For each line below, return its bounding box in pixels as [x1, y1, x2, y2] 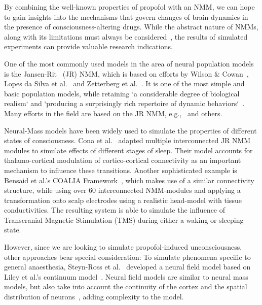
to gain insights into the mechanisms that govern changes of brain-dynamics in [4, 11, 248, 22]
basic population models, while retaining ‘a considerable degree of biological [4, 88, 240, 98]
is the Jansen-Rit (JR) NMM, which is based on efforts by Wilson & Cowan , [4, 68, 249, 79]
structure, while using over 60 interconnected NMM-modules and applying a [4, 185, 241, 195]
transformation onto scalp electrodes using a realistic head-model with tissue [4, 194, 242, 205]
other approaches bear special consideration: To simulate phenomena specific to [4, 251, 251, 262]
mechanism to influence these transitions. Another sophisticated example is [4, 164, 237, 175]
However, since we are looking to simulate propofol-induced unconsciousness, [4, 242, 242, 252]
